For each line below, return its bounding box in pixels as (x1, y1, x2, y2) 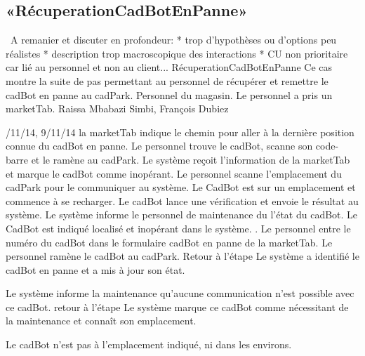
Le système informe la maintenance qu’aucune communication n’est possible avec (6, 286, 354, 301)
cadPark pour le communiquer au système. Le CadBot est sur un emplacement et (6, 180, 356, 195)
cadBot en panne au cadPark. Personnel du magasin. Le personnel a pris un (6, 87, 333, 102)
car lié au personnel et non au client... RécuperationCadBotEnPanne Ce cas (6, 60, 332, 74)
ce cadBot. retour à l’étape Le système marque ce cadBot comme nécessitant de (6, 299, 349, 314)
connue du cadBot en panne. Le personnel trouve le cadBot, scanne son (6, 138, 313, 153)
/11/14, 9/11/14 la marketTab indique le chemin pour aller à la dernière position (6, 124, 354, 139)
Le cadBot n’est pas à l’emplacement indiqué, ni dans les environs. (6, 337, 292, 352)
